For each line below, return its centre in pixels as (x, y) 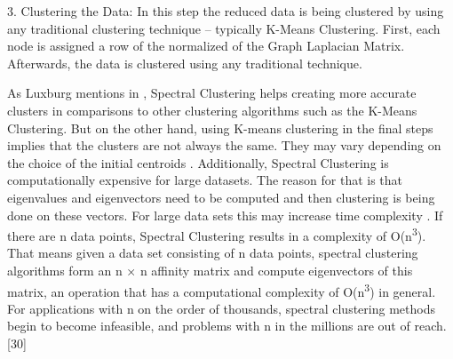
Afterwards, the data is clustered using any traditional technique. (185, 63)
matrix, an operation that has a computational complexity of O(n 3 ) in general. (222, 290)
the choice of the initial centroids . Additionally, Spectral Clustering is (198, 162)
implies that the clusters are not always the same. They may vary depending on (224, 145)
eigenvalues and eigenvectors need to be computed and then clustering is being (221, 197)
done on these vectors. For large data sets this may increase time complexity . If (225, 215)
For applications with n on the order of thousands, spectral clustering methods (221, 308)
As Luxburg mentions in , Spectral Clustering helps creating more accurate (212, 93)
